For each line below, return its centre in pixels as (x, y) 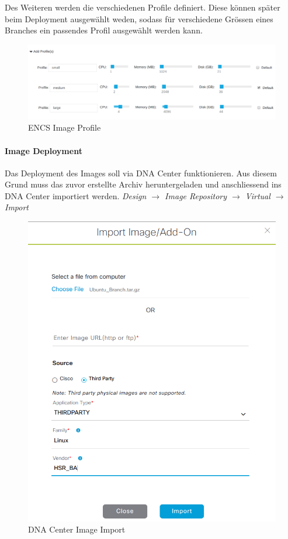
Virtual (258, 195)
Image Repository (196, 195)
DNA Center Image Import (77, 529)
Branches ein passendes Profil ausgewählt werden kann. (104, 30)
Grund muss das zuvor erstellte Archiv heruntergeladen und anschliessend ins (143, 184)
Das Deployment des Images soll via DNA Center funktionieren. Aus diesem (141, 173)
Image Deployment (44, 150)
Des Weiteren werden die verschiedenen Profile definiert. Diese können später (143, 7)
